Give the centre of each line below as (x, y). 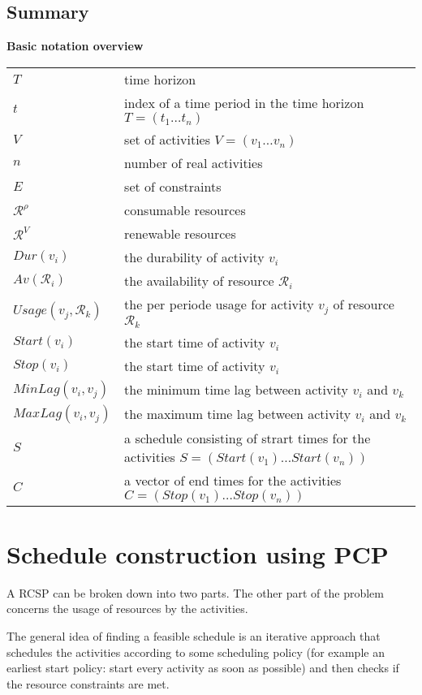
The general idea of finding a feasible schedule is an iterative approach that (194, 635)
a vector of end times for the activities (233, 480)
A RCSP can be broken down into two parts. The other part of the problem (195, 592)
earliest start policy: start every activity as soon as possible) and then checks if (203, 668)
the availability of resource (199, 280)
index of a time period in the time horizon (244, 102)
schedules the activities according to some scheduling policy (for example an (196, 652)
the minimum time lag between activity (237, 390)
